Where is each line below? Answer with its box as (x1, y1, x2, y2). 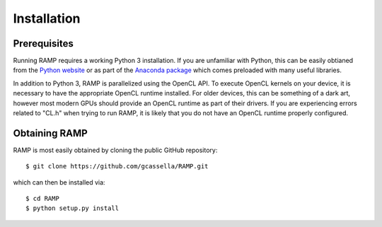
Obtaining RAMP (13, 127, 88, 139)
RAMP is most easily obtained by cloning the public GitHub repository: (13, 146, 218, 154)
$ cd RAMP (25, 194, 59, 203)
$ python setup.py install (25, 204, 120, 212)
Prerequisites (13, 37, 74, 50)
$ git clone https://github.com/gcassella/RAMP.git (25, 163, 209, 170)
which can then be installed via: (13, 177, 105, 187)
